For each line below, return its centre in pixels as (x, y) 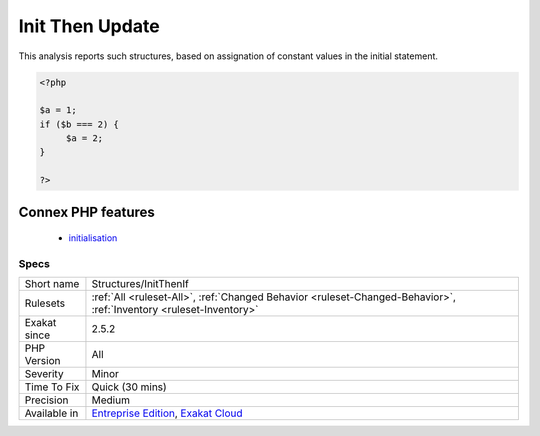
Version (42, 361)
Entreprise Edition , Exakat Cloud (167, 413)
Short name (52, 284)
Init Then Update (89, 26)
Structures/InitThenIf (140, 284)
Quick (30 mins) (129, 387)
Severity (44, 374)
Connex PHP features (86, 211)
